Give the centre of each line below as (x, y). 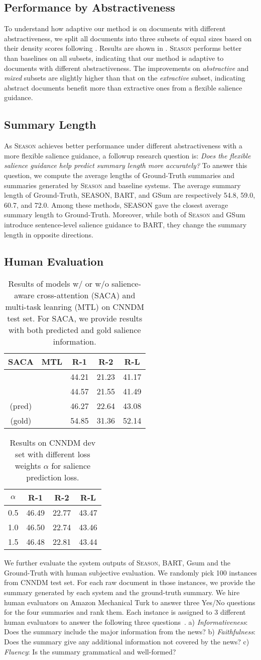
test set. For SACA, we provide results (75, 318)
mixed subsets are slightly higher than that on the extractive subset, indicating (125, 78)
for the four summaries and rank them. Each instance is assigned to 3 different (125, 612)
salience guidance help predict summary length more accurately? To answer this (126, 165)
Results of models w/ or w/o (58, 284)
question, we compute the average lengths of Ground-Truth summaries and (119, 175)
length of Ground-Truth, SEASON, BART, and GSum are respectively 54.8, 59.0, (130, 195)
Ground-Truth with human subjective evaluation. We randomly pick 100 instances (130, 572)
